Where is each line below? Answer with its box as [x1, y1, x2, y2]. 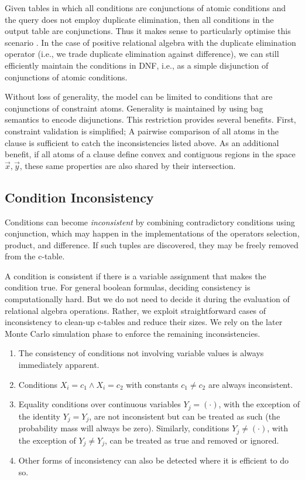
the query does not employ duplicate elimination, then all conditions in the [5, 13, 274, 25]
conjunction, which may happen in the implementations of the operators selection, [5, 227, 300, 239]
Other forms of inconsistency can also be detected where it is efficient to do [18, 454, 289, 467]
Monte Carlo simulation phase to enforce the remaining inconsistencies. [5, 327, 261, 339]
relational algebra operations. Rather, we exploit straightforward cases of [5, 304, 266, 316]
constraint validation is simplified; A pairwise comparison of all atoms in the [5, 124, 279, 137]
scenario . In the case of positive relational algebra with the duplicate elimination [5, 36, 296, 48]
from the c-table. [5, 250, 65, 262]
